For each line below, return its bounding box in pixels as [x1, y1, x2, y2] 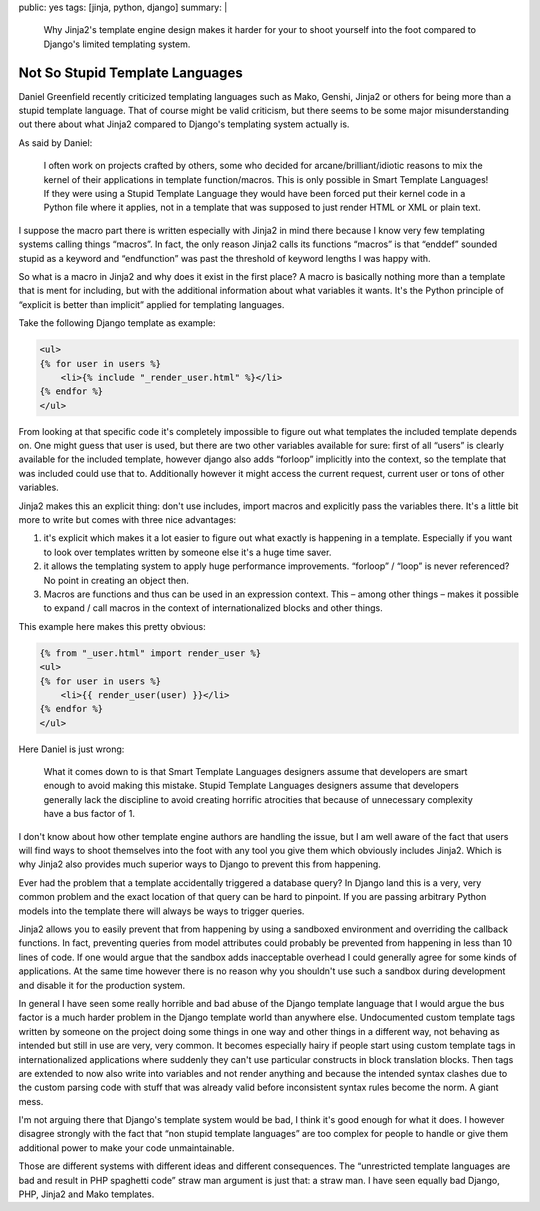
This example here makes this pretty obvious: [18, 620, 206, 632]
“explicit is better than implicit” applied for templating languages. [18, 298, 285, 310]
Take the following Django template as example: [18, 317, 216, 329]
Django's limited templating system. [43, 38, 191, 50]
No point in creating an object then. [43, 574, 190, 586]
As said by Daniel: [18, 136, 93, 149]
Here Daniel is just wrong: [18, 743, 125, 755]
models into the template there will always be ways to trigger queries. [18, 905, 305, 917]
